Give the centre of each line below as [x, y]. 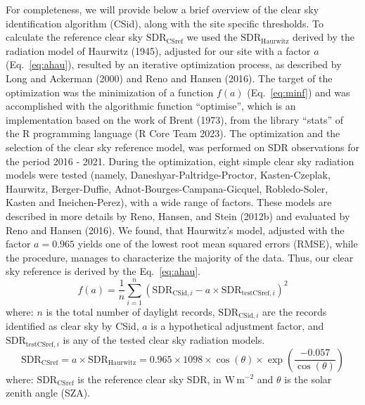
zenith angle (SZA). [48, 393]
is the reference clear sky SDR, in [149, 379]
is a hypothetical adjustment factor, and [237, 326]
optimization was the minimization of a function [110, 92]
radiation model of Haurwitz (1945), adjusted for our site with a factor [158, 50]
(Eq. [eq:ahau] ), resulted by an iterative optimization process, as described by [174, 64]
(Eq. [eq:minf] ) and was [299, 92]
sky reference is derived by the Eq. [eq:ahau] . [103, 271]
